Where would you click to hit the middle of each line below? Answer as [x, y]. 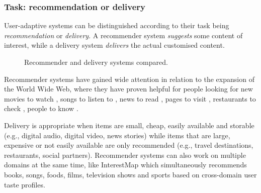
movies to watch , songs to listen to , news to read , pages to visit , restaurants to [130, 98]
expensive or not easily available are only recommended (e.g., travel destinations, [129, 145]
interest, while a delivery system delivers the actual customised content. [114, 45]
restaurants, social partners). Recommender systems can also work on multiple [125, 155]
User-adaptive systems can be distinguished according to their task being [117, 25]
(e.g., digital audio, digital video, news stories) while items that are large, [117, 135]
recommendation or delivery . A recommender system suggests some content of [123, 35]
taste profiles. [25, 184]
